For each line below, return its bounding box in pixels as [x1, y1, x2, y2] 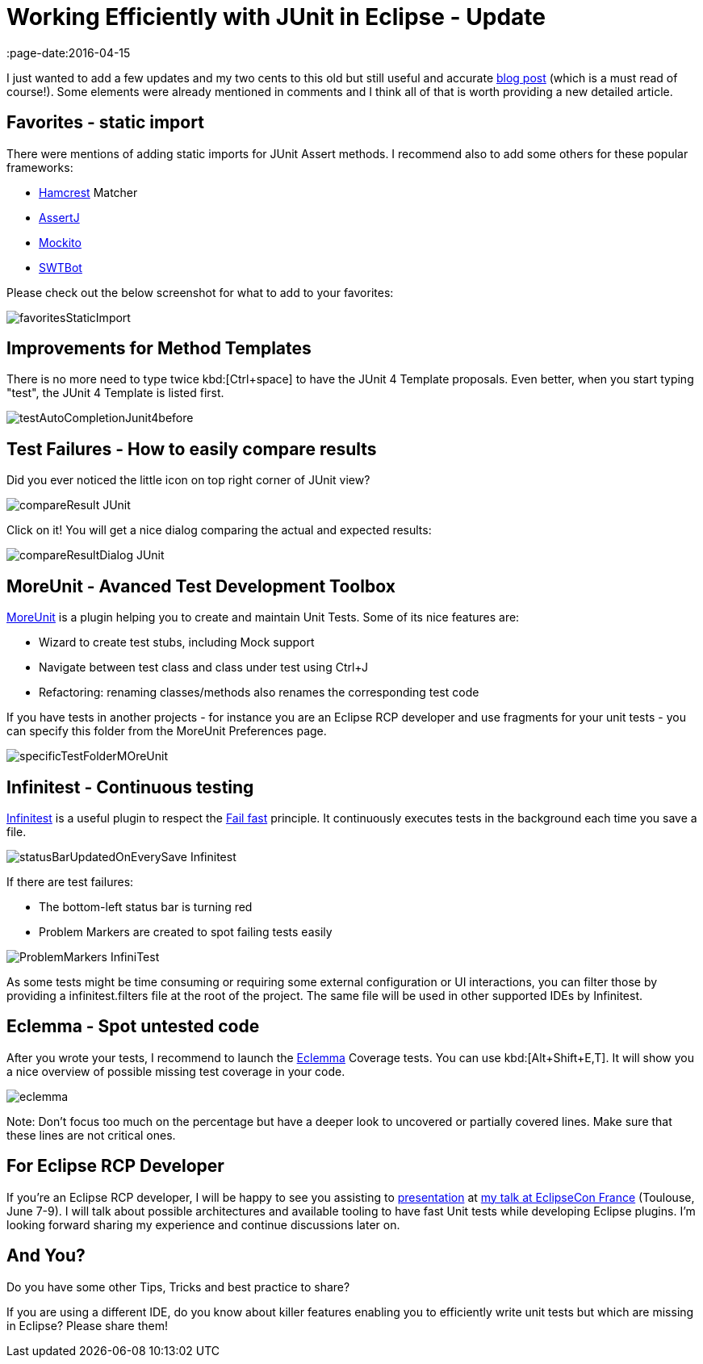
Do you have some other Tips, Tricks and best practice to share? [6, 1279, 350, 1294]
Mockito [39, 235, 82, 249]
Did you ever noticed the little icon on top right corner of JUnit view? [6, 473, 370, 487]
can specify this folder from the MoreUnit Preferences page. [6, 724, 327, 738]
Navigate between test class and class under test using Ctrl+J [39, 660, 368, 675]
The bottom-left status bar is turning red [39, 899, 253, 914]
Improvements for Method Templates [6, 338, 312, 359]
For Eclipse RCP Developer [6, 1156, 224, 1177]
